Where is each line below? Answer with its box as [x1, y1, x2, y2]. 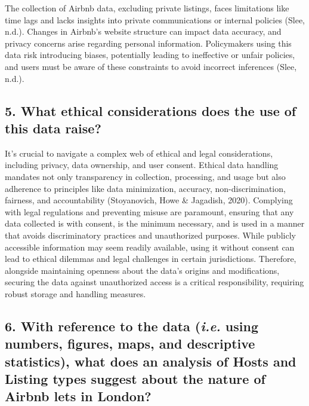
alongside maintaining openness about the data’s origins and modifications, [5, 264, 280, 276]
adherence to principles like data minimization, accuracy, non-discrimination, [5, 182, 286, 194]
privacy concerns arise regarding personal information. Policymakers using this [5, 36, 292, 49]
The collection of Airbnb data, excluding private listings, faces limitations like [5, 2, 289, 14]
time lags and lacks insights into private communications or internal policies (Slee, [5, 13, 305, 26]
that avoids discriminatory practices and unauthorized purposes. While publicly [5, 228, 296, 241]
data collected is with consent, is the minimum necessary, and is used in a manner [5, 217, 305, 230]
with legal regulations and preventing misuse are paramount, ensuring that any [5, 205, 294, 218]
